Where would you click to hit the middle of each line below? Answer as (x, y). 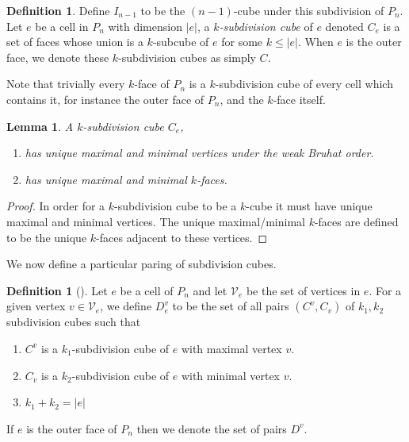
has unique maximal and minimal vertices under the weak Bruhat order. (199, 153)
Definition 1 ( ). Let (57, 290)
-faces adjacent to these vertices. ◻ (182, 237)
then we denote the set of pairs (212, 428)
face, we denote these (58, 57)
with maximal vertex (231, 348)
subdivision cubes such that (74, 322)
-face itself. (299, 99)
